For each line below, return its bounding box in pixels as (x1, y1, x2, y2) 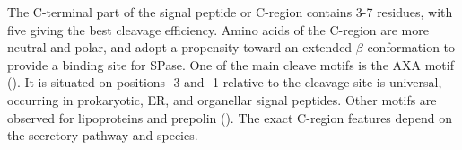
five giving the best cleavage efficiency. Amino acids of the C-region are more (7, 20, 429, 39)
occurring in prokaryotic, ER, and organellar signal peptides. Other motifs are (7, 90, 437, 109)
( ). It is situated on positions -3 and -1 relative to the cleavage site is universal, (7, 73, 442, 92)
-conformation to (362, 38, 456, 57)
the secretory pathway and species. (7, 126, 198, 145)
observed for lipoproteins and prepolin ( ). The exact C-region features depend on (7, 108, 452, 127)
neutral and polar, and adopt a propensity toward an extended (7, 38, 353, 57)
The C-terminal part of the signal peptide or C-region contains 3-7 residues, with (7, 3, 453, 21)
